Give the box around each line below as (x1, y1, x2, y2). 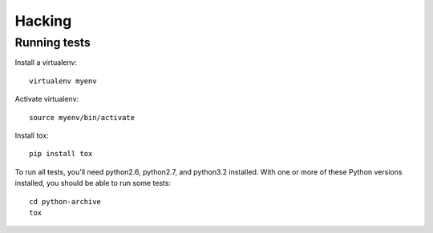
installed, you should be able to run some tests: (14, 179, 172, 188)
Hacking (14, 12, 72, 30)
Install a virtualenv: (14, 58, 78, 67)
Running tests (14, 35, 91, 50)
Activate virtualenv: (14, 94, 79, 104)
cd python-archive (29, 197, 102, 206)
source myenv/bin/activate (29, 113, 136, 122)
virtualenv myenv (29, 76, 97, 86)
